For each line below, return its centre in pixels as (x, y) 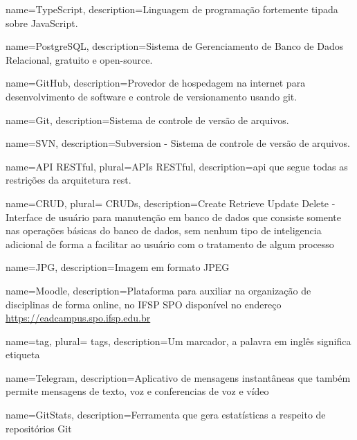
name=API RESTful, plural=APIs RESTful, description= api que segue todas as (177, 166)
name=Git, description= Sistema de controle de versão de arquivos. (147, 120)
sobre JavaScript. (42, 23)
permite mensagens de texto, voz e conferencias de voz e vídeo (137, 391)
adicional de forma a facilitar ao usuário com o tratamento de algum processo (170, 244)
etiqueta (23, 354)
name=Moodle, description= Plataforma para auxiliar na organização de (158, 290)
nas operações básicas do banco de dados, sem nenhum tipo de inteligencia (164, 230)
